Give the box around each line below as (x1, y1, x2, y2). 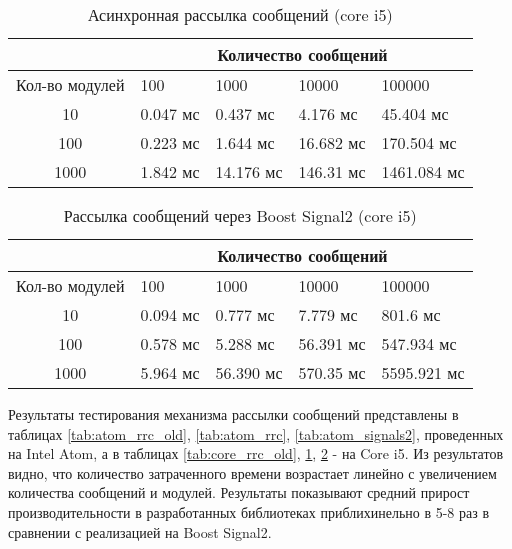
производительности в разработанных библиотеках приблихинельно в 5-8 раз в (8, 501, 490, 522)
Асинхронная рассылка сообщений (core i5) (87, 3, 393, 26)
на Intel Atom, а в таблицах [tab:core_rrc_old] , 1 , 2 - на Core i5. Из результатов (8, 443, 504, 464)
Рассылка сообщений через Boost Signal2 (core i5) (63, 204, 417, 227)
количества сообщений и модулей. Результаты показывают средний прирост (8, 482, 470, 503)
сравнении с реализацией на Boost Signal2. (8, 521, 272, 542)
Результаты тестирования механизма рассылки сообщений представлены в (8, 404, 459, 424)
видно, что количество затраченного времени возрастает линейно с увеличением (8, 462, 497, 483)
